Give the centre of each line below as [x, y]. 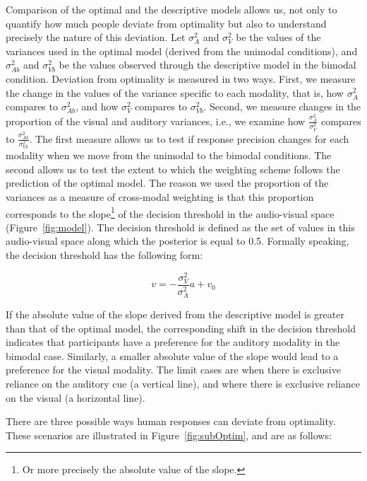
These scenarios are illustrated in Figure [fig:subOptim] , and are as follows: [169, 435]
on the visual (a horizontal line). [76, 397]
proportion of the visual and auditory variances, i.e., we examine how [156, 121]
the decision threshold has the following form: [104, 255]
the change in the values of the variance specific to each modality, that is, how [175, 92]
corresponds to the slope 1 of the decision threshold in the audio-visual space [170, 212]
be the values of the [278, 37]
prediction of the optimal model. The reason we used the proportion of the [167, 183]
